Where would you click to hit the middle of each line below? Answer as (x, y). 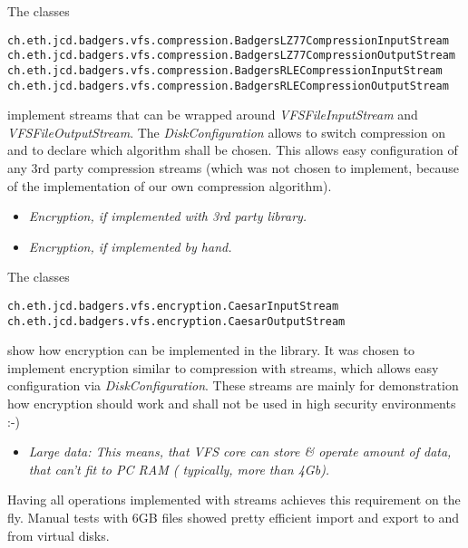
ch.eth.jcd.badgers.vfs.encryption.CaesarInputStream (173, 306)
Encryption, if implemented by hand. (130, 246)
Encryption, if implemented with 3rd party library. (168, 216)
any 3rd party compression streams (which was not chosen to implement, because (234, 168)
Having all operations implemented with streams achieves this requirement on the (234, 500)
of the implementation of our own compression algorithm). (170, 185)
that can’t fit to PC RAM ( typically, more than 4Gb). (179, 469)
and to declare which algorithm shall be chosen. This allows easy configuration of (233, 150)
